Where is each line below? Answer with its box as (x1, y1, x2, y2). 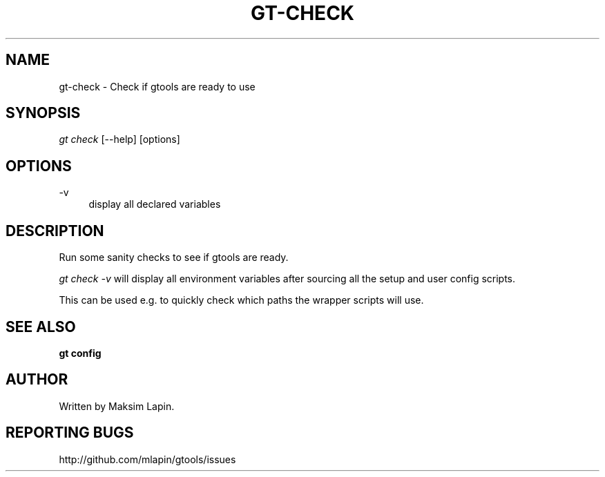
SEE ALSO (6, 318, 76, 335)
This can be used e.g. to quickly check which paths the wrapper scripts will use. (59, 294, 424, 306)
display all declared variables (88, 198, 221, 211)
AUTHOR (6, 371, 68, 389)
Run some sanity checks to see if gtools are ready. (59, 251, 289, 264)
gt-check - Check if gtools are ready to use (59, 80, 256, 93)
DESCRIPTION (6, 222, 104, 240)
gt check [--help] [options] (59, 133, 180, 146)
